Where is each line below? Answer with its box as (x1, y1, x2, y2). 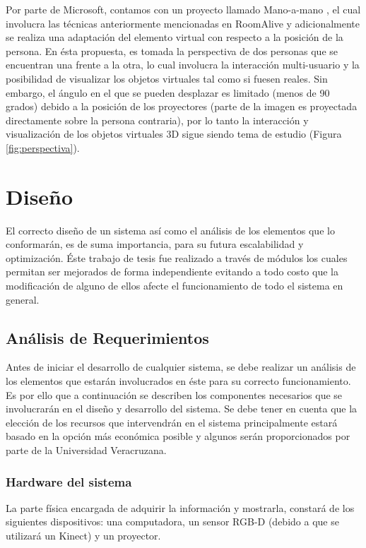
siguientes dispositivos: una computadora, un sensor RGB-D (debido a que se (6, 514, 339, 529)
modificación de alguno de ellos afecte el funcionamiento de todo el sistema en (6, 278, 343, 293)
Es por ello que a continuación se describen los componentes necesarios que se (6, 387, 343, 402)
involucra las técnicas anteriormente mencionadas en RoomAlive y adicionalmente (6, 16, 360, 30)
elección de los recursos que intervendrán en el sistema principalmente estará (6, 415, 338, 429)
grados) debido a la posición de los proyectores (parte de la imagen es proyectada (6, 99, 358, 114)
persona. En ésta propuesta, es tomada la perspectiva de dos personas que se (6, 43, 338, 58)
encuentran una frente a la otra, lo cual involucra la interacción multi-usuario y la (6, 57, 360, 72)
